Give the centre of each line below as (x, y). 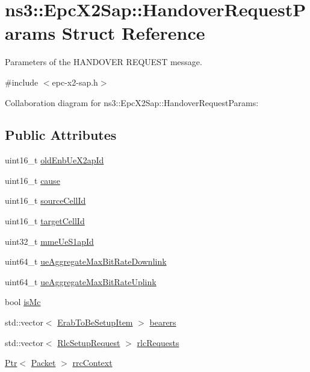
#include (22, 82)
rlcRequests (158, 342)
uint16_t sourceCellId (45, 200)
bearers (163, 322)
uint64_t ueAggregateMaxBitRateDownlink (86, 261)
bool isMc (23, 302)
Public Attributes (61, 135)
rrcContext (92, 363)
